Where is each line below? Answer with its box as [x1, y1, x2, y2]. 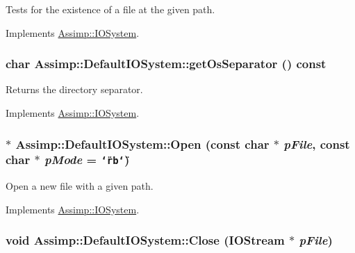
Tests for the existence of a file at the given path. [6, 2, 215, 16]
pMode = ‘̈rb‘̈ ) [44, 151, 130, 168]
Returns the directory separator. [6, 82, 143, 97]
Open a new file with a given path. [6, 179, 154, 193]
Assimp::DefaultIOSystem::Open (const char [15, 135, 270, 152]
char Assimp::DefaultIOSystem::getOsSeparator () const [6, 55, 327, 72]
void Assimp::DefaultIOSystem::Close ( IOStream [6, 231, 285, 249]
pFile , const [283, 135, 350, 152]
